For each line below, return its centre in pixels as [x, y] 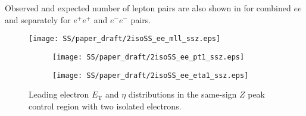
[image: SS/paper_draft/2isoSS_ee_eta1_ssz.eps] [151, 75]
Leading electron [59, 94]
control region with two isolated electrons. [105, 106]
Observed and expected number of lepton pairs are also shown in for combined [148, 8]
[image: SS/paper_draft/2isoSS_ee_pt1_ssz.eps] [149, 57]
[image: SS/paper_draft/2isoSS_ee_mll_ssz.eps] [125, 39]
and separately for [38, 19]
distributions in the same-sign [182, 94]
